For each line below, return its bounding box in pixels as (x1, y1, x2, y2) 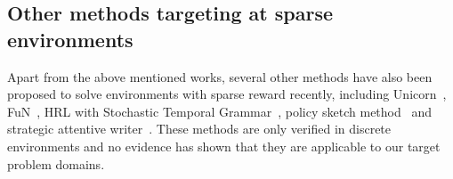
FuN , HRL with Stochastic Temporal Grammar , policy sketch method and (7, 102, 432, 120)
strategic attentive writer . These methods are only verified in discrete (7, 119, 392, 138)
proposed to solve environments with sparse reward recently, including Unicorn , (7, 85, 447, 103)
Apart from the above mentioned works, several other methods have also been (7, 67, 433, 85)
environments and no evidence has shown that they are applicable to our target (7, 136, 441, 155)
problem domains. (7, 154, 105, 173)
